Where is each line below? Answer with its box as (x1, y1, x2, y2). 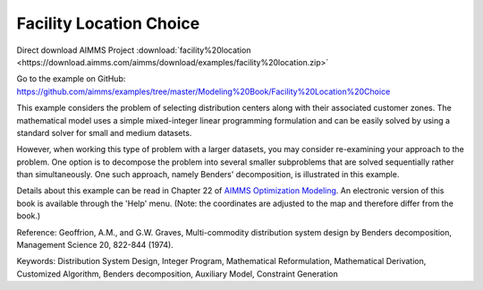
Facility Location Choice (16, 13, 200, 33)
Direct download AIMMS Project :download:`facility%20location (16, 45, 251, 55)
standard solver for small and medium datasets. (16, 127, 192, 138)
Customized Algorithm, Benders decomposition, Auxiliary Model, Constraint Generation (16, 269, 339, 279)
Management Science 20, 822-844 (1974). (16, 240, 174, 251)
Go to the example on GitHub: (16, 73, 126, 84)
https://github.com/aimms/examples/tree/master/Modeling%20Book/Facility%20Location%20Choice (16, 86, 391, 97)
